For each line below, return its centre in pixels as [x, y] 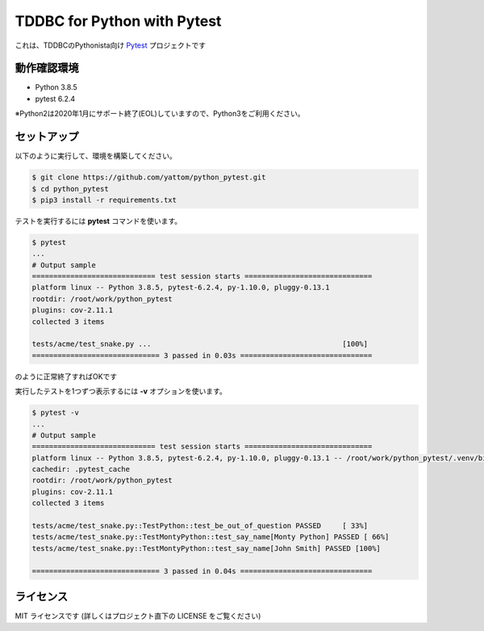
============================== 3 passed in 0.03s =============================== [202, 355]
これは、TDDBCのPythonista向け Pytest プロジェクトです [110, 45]
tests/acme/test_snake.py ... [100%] [200, 344]
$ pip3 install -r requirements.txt [104, 200]
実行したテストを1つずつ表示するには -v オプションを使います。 [121, 391]
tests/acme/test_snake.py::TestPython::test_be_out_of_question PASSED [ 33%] [200, 526]
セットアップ [47, 137]
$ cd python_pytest [70, 189]
